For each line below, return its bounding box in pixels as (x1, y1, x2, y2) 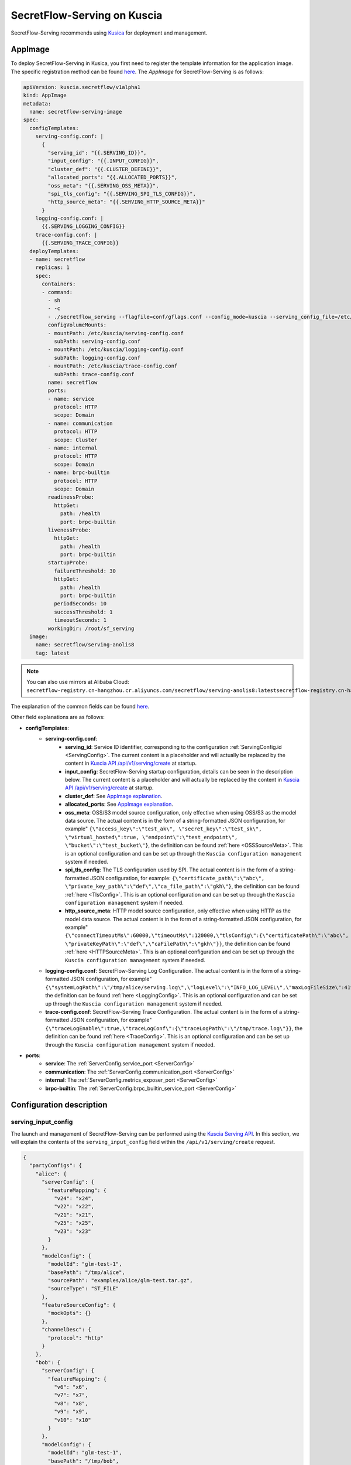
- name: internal (47, 445, 98, 451)
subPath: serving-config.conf (53, 338, 140, 345)
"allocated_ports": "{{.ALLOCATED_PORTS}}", (47, 174, 178, 181)
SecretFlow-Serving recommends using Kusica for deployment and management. (11, 29, 208, 36)
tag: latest (35, 649, 70, 656)
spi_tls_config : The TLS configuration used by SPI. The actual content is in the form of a (65, 866, 278, 873)
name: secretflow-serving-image (29, 108, 122, 115)
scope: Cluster (53, 437, 98, 443)
